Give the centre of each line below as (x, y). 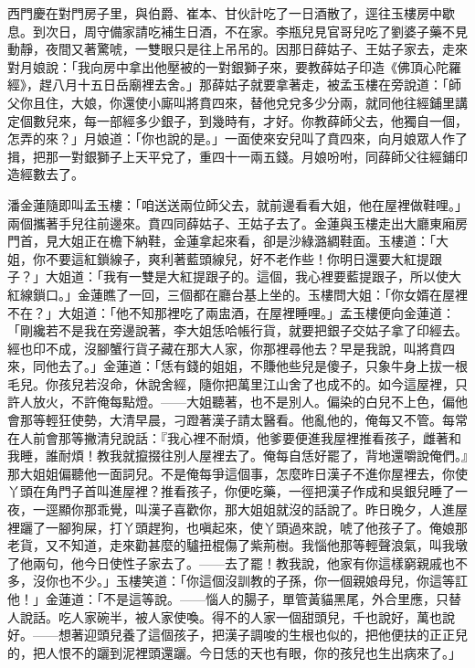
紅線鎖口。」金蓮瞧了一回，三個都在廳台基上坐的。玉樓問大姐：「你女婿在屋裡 (237, 294)
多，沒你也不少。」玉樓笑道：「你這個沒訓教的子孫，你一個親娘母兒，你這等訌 (237, 581)
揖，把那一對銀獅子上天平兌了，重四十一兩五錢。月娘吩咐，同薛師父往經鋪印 (237, 156)
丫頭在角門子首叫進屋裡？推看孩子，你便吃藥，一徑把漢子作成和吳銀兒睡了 (231, 491)
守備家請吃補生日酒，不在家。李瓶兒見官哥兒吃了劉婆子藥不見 (282, 31)
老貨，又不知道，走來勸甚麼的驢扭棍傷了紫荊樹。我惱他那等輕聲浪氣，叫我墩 (237, 545)
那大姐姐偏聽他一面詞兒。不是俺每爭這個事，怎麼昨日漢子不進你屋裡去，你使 (237, 473)
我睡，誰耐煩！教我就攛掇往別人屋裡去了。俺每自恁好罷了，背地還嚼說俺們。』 (237, 456)
